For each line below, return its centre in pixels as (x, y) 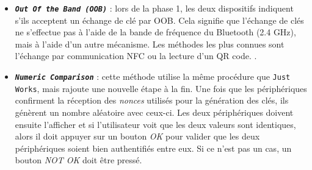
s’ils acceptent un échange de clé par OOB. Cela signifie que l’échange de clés (159, 20)
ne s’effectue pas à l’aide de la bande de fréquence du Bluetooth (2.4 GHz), (155, 32)
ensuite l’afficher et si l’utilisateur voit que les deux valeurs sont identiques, (155, 124)
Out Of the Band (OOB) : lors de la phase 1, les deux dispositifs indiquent (154, 8)
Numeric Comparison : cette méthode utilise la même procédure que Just (153, 76)
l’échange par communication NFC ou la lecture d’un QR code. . (136, 56)
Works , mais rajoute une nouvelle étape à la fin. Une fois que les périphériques (161, 88)
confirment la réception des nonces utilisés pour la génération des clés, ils (152, 100)
